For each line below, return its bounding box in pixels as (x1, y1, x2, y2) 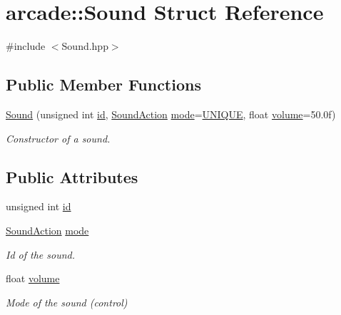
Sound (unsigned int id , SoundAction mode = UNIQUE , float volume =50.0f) (6, 106, 336, 121)
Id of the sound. (6, 247, 76, 262)
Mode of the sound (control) (6, 294, 128, 309)
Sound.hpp (61, 38, 108, 53)
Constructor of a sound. (6, 130, 111, 145)
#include (6, 38, 46, 53)
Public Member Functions (6, 73, 201, 95)
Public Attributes (6, 165, 138, 187)
